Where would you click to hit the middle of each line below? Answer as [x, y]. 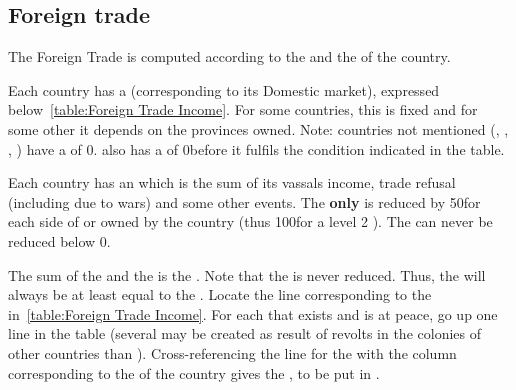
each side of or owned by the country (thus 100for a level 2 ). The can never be [250, 221]
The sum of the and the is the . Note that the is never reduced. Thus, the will [247, 274]
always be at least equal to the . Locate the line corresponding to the [220, 294]
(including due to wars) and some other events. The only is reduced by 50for [244, 201]
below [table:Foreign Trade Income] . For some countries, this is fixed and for [243, 109]
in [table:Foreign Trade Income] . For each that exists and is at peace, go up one [253, 313]
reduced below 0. [59, 240]
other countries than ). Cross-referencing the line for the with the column [232, 352]
